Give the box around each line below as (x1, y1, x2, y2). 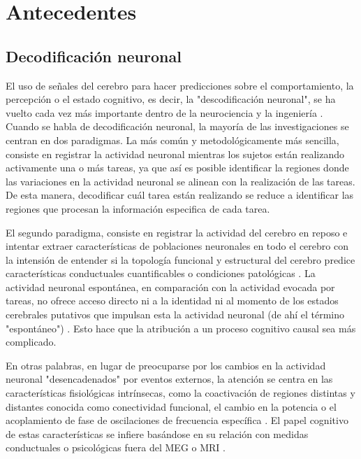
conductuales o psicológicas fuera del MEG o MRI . (6, 440, 226, 455)
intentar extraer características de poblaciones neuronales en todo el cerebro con (6, 239, 348, 253)
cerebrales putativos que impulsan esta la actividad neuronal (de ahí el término (6, 307, 345, 322)
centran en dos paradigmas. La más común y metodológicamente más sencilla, (6, 132, 339, 147)
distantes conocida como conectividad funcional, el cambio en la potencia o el (6, 399, 337, 414)
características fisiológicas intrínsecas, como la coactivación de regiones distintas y (6, 386, 355, 400)
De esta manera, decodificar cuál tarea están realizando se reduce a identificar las (6, 188, 354, 202)
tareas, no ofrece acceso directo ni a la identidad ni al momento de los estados (6, 293, 339, 308)
